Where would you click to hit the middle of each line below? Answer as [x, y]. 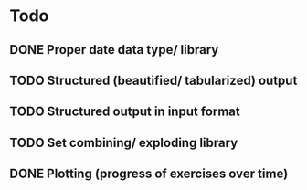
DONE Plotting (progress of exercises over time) [149, 174]
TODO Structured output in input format [125, 112]
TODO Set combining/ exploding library [124, 142]
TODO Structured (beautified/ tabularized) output [153, 80]
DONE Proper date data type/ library [114, 50]
